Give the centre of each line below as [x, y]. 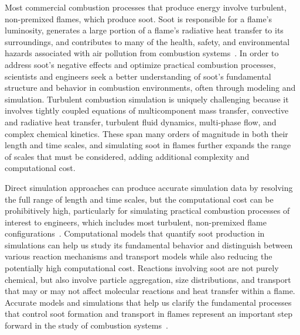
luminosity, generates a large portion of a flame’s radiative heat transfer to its [144, 30]
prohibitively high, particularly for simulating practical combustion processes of [147, 211]
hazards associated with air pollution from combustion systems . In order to [142, 53]
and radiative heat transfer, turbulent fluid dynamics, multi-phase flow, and [141, 122]
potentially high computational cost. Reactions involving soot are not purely [142, 268]
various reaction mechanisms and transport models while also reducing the [139, 256]
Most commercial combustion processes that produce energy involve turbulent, [146, 7]
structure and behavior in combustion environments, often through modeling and [150, 88]
